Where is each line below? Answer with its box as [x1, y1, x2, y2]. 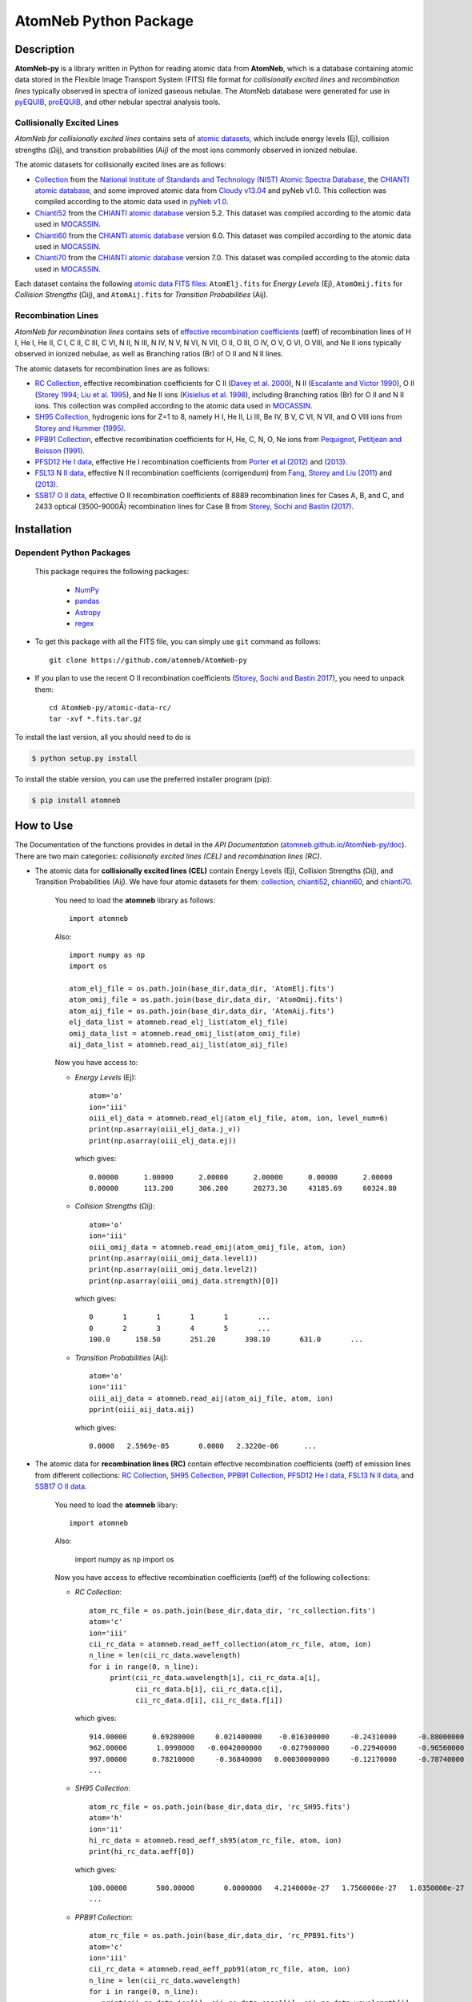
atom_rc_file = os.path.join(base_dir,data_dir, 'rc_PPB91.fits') [89, 1931, 355, 1940]
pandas [74, 597, 100, 606]
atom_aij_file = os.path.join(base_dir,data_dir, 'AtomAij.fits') [69, 1006, 335, 1015]
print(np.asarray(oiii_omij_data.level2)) [89, 1265, 258, 1274]
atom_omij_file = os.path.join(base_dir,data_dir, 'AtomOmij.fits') [69, 995, 343, 1004]
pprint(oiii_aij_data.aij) [89, 1405, 195, 1414]
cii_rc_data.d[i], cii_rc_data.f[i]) [134, 1696, 283, 1705]
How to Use [14, 819, 74, 833]
